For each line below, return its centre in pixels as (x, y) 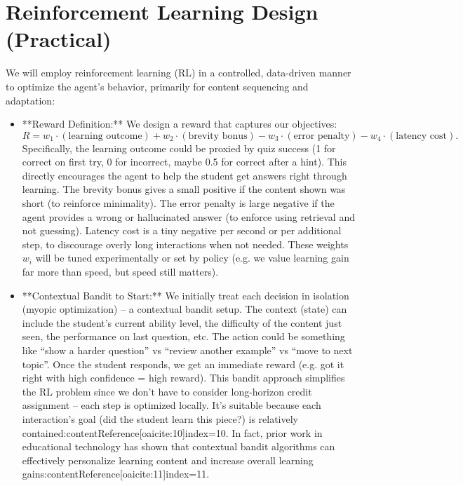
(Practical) (59, 39)
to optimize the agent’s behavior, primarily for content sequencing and (157, 86)
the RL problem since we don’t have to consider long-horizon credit (167, 391)
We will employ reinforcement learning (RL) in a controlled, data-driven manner (179, 73)
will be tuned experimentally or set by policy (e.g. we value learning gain (192, 258)
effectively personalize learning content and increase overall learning (168, 460)
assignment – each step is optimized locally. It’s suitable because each (172, 405)
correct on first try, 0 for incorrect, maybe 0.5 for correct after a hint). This (184, 162)
